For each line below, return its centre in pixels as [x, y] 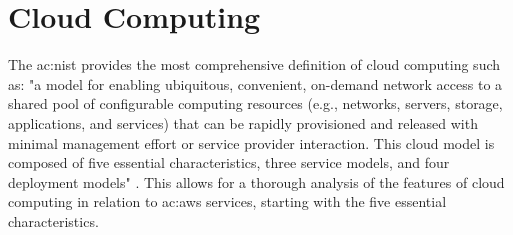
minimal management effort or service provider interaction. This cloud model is [251, 142]
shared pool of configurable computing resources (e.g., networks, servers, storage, [255, 103]
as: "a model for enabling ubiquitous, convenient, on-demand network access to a [255, 83]
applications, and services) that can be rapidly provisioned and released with [243, 122]
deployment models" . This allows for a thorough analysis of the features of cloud [256, 181]
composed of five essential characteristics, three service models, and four [229, 162]
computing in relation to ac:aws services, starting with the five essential [227, 201]
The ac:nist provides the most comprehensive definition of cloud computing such [254, 64]
